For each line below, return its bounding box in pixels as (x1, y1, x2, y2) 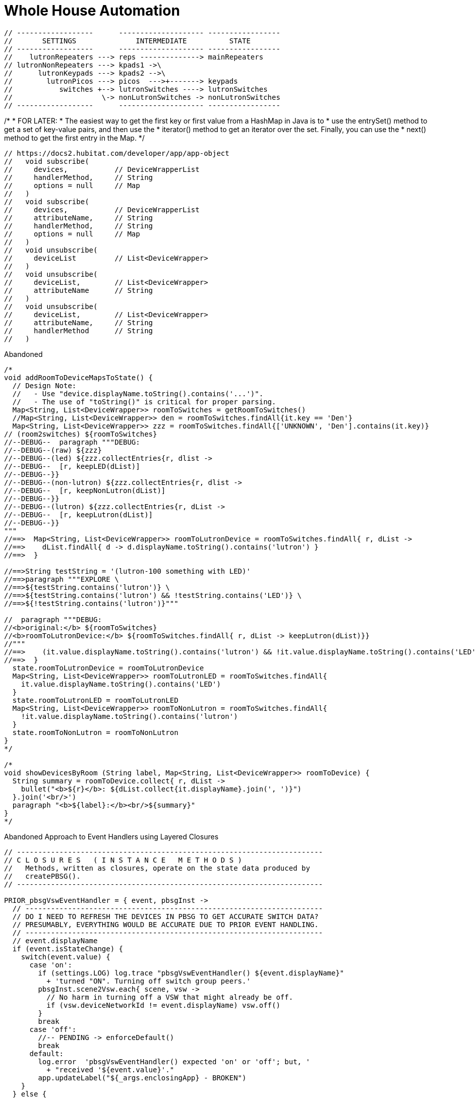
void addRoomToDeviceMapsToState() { (4, 373, 153, 382)
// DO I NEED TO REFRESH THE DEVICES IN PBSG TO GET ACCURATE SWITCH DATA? (12, 912, 319, 921)
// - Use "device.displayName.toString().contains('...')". (12, 389, 264, 398)
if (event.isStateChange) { (12, 944, 124, 953)
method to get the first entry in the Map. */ (4, 133, 145, 142)
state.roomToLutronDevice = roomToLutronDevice (12, 663, 204, 672)
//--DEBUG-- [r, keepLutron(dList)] (4, 510, 153, 519)
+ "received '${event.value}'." (46, 1065, 174, 1074)
